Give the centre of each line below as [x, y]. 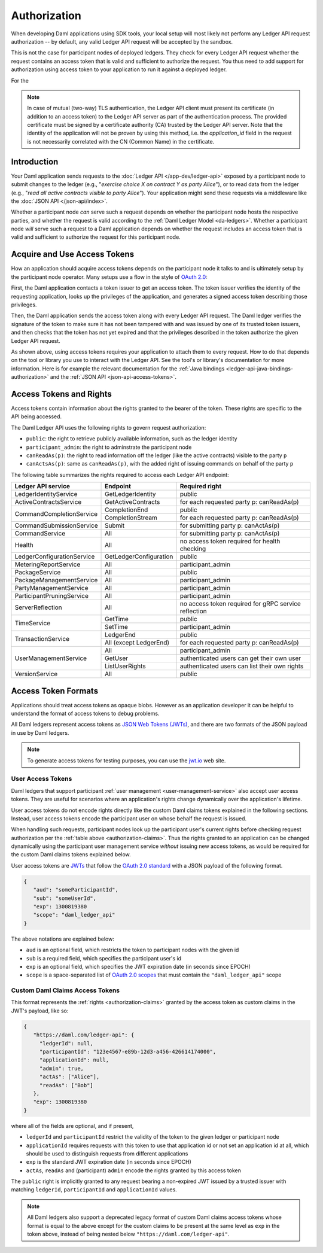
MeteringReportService [48, 564]
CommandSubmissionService [56, 525]
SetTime [117, 627]
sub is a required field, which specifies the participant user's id [104, 958]
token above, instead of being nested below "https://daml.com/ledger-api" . [128, 1234]
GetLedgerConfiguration [139, 556]
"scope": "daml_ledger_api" [74, 915]
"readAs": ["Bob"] [66, 1085]
